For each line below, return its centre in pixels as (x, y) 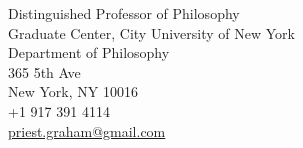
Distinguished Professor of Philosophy (124, 13)
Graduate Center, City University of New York (151, 32)
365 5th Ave (44, 71)
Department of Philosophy (89, 52)
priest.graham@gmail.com (87, 130)
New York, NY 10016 (73, 91)
